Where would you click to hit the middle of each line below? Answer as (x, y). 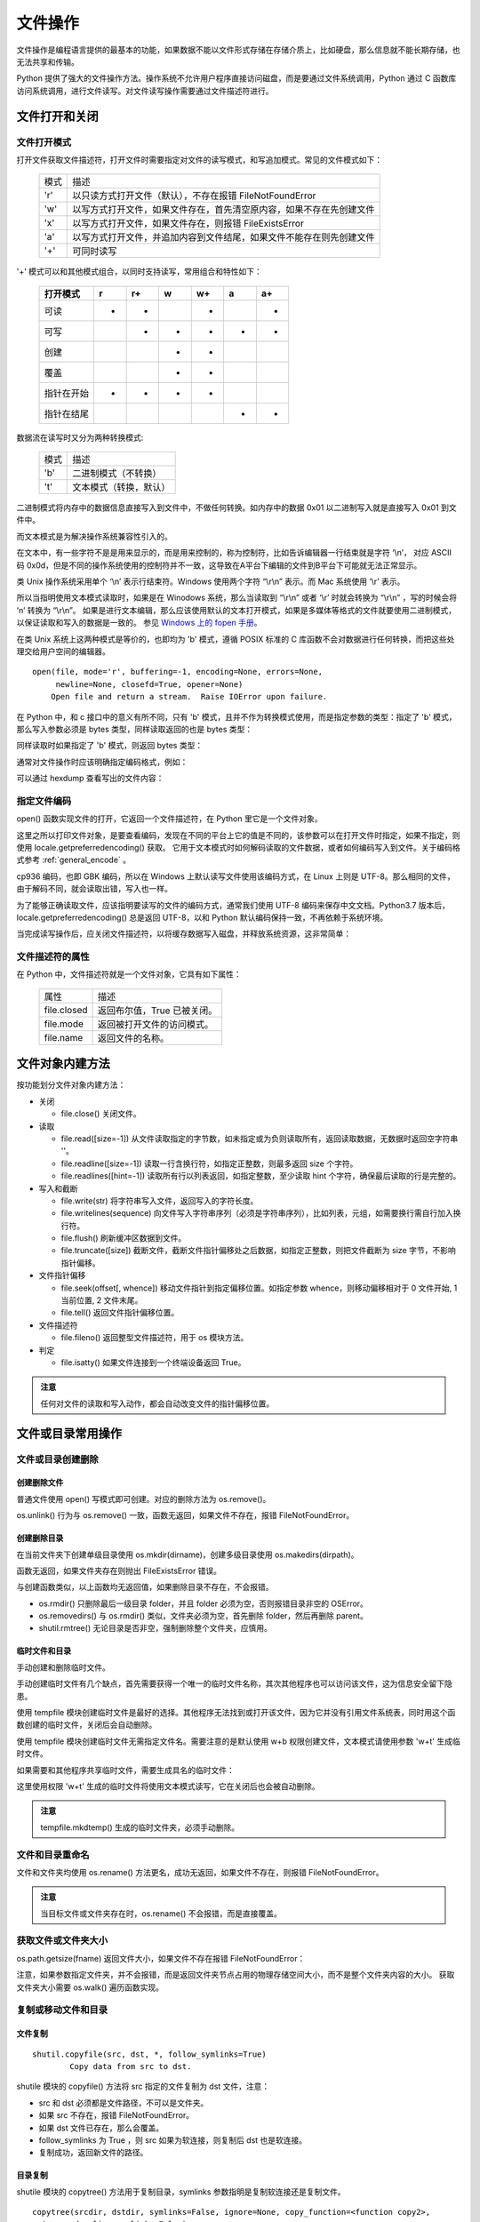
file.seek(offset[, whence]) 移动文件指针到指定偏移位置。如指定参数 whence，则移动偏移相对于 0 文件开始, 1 (259, 1288)
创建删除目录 (40, 1539)
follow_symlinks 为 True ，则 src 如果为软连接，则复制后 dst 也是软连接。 (173, 2140)
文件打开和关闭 (57, 116)
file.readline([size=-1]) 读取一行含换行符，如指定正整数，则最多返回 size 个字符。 (209, 1163)
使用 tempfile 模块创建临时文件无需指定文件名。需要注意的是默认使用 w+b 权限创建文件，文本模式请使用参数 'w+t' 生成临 (239, 1741)
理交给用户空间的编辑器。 (63, 651)
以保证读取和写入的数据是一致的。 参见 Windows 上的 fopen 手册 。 (139, 623)
